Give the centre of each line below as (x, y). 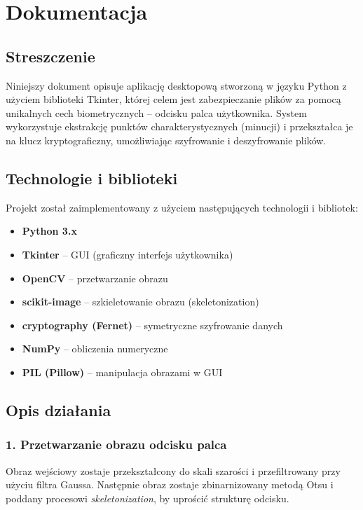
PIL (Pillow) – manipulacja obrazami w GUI (122, 372)
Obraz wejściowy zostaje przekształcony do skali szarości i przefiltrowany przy (173, 470)
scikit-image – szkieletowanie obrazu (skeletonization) (141, 302)
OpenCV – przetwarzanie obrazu (95, 278)
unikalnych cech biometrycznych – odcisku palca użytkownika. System (156, 112)
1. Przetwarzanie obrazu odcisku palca (116, 444)
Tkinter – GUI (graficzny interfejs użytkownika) (128, 254)
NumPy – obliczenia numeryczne (95, 349)
